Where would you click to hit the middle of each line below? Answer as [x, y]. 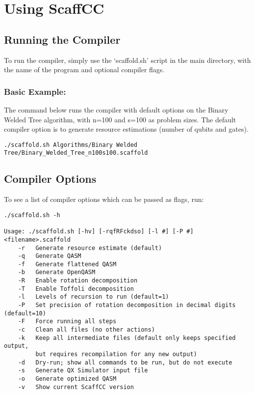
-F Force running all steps [67, 322]
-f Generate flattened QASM [67, 264]
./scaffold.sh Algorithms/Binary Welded [71, 145]
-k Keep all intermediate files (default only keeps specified [127, 338]
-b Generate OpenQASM [57, 272]
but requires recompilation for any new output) [116, 354]
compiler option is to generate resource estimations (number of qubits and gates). [126, 129]
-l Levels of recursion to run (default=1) [93, 297]
